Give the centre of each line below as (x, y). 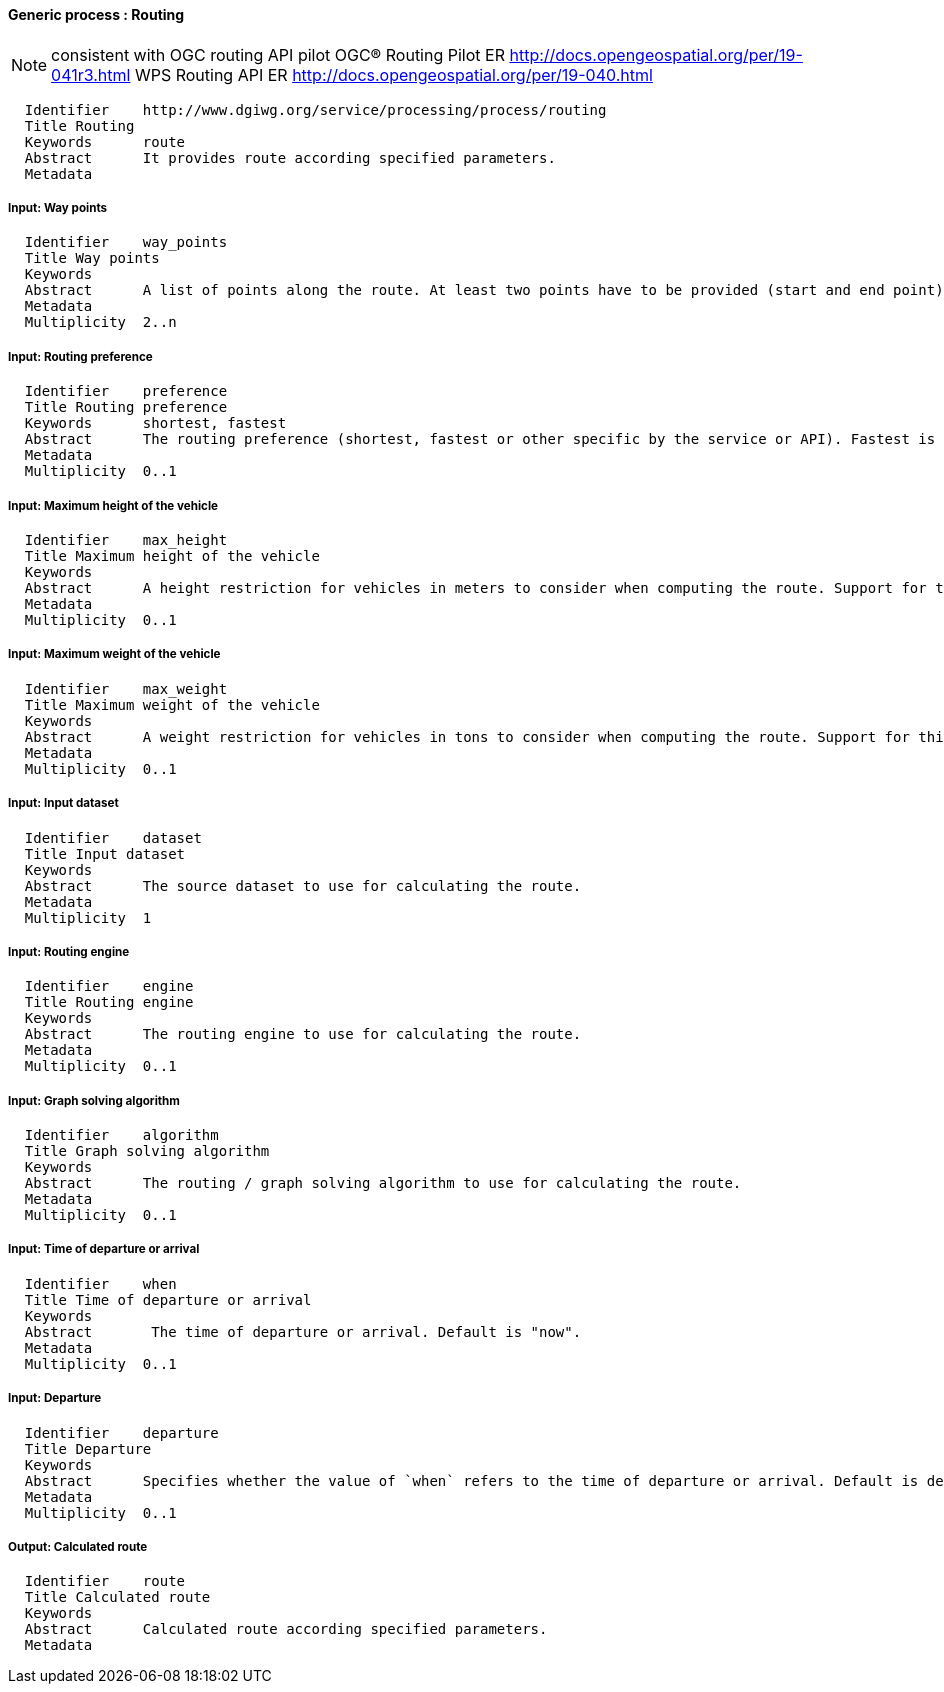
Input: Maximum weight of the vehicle (114, 654)
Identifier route (105, 1581)
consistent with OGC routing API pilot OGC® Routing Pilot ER (278, 54)
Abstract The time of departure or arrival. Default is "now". (303, 1331)
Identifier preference (126, 391)
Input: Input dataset (63, 803)
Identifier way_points (126, 242)
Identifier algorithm (121, 1135)
